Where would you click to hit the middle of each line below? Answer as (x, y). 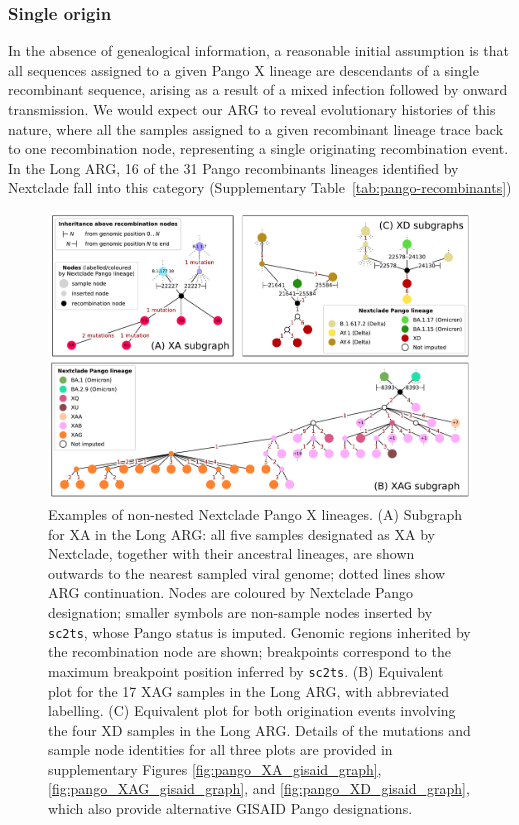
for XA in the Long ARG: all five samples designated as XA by (241, 533)
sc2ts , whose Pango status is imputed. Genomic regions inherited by (259, 631)
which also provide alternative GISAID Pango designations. (230, 808)
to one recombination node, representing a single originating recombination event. (258, 148)
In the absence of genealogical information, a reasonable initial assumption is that (258, 50)
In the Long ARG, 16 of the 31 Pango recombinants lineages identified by (233, 167)
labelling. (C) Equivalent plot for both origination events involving (252, 710)
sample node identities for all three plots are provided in (220, 749)
